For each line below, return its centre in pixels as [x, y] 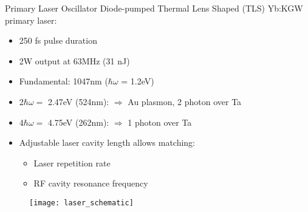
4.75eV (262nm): [78, 122]
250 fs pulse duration [58, 40]
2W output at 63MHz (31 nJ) [74, 60]
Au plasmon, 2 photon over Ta [185, 101]
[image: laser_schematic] [81, 203]
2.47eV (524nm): [78, 101]
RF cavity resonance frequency [91, 183]
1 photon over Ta [160, 122]
